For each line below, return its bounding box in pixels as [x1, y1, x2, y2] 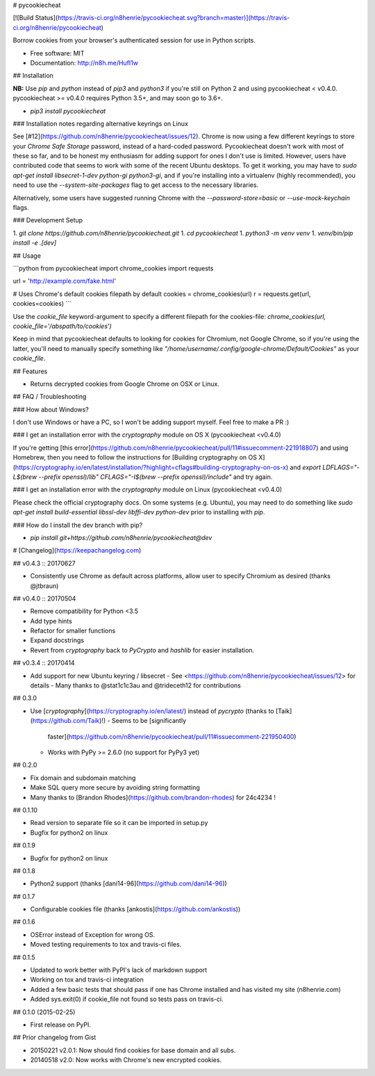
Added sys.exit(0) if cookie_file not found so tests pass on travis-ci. [30, 995, 224, 1004]
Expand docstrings [30, 636, 85, 644]
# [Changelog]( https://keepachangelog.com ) [12, 546, 142, 555]
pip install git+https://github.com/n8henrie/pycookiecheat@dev [30, 533, 212, 541]
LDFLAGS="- [322, 463, 360, 471]
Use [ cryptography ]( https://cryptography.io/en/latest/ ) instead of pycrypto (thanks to [30, 706, 274, 715]
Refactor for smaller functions [30, 626, 116, 635]
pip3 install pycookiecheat [30, 106, 106, 115]
